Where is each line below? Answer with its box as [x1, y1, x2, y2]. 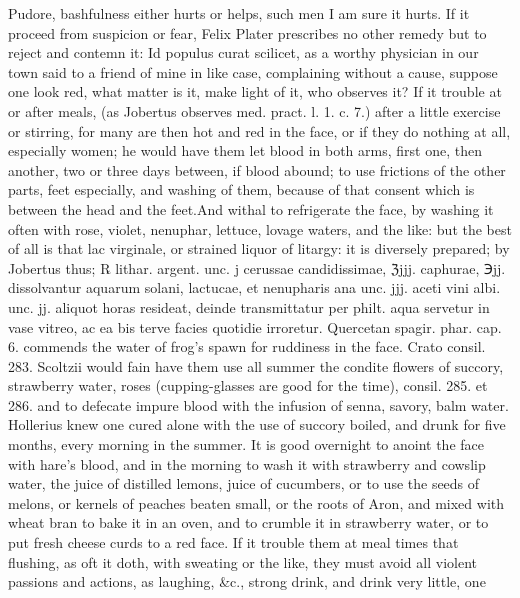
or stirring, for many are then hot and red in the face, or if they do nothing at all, [8, 120, 511, 141]
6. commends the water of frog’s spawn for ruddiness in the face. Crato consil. [8, 336, 486, 357]
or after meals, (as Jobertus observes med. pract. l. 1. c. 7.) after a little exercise [8, 100, 501, 121]
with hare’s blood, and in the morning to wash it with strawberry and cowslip [8, 453, 486, 474]
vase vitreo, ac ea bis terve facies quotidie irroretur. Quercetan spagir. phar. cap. [8, 316, 502, 337]
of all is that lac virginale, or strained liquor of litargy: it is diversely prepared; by [8, 238, 510, 259]
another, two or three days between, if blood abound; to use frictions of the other [8, 159, 506, 180]
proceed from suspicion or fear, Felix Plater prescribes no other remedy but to [8, 22, 487, 43]
